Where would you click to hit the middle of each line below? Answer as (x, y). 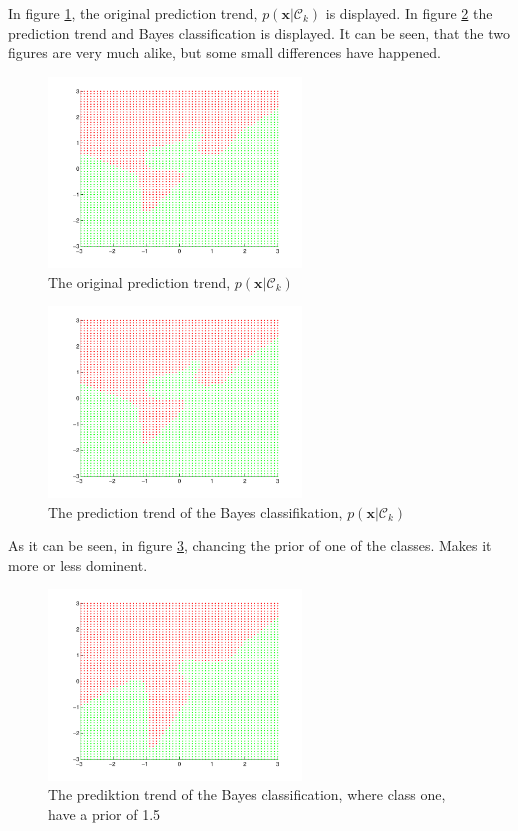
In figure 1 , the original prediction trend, (133, 13)
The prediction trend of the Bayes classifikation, (195, 511)
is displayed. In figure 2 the (409, 13)
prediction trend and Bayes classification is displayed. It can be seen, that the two (259, 32)
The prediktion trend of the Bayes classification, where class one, (247, 794)
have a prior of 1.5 (104, 813)
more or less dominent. (78, 564)
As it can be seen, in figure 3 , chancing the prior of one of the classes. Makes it (250, 545)
